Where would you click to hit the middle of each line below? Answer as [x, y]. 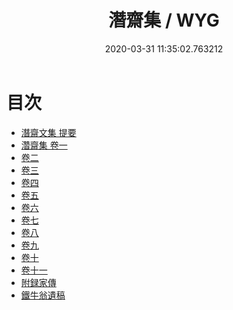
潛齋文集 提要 [48, 132]
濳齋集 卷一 [44, 145]
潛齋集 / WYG [164, 20]
